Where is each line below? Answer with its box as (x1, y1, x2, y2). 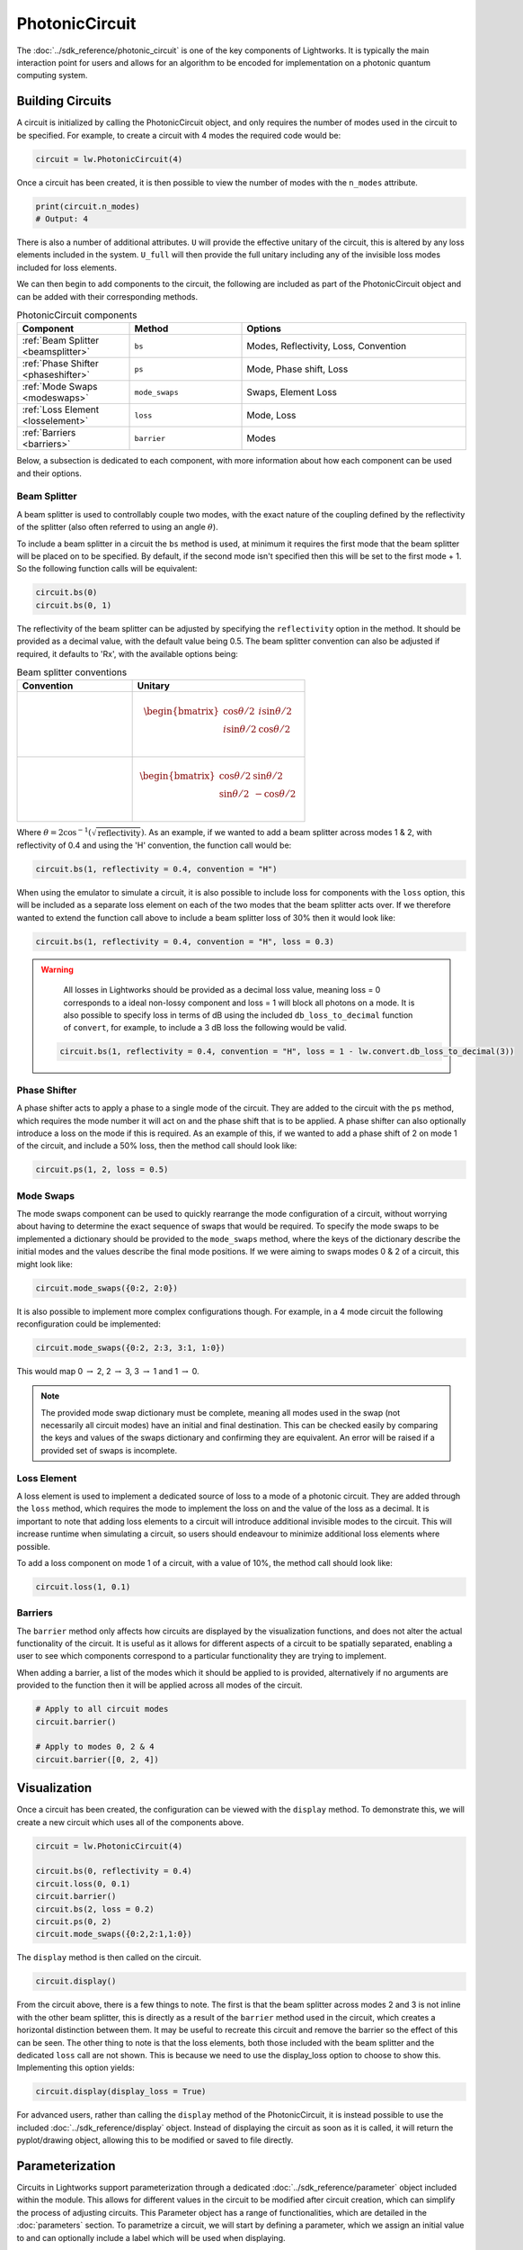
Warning (40, 964, 74, 975)
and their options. (16, 468, 83, 479)
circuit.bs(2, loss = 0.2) (35, 1903, 155, 1914)
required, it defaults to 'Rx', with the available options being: (16, 648, 238, 659)
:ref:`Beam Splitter (22, 334, 100, 346)
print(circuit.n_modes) (35, 201, 141, 211)
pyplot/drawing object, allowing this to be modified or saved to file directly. (16, 2135, 294, 2146)
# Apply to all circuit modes (35, 1704, 169, 1714)
